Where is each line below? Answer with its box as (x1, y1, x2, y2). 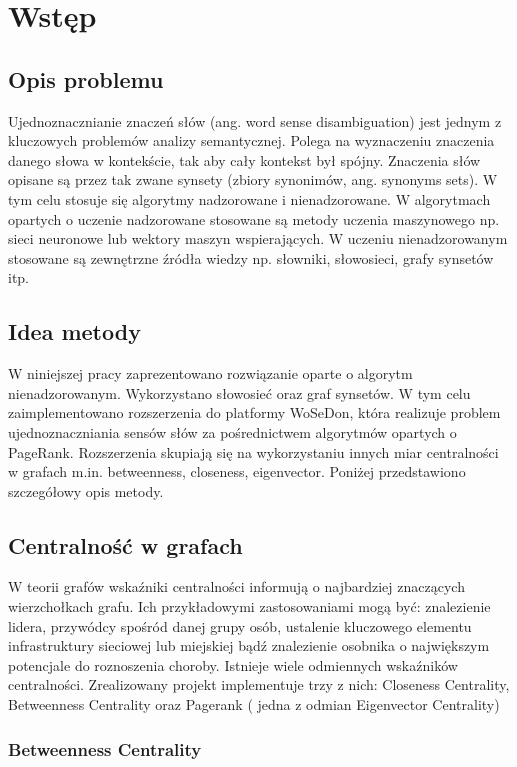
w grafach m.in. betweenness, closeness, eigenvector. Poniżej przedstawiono (8, 461, 466, 482)
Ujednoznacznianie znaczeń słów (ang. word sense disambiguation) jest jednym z (8, 110, 502, 131)
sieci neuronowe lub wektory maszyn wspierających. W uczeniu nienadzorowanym (8, 228, 508, 249)
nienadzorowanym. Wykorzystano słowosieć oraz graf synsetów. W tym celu (8, 382, 471, 403)
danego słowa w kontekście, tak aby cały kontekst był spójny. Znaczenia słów (8, 149, 481, 170)
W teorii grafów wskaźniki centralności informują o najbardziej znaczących (8, 576, 465, 597)
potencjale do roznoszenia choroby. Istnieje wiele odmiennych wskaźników (8, 654, 458, 675)
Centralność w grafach (8, 529, 243, 560)
